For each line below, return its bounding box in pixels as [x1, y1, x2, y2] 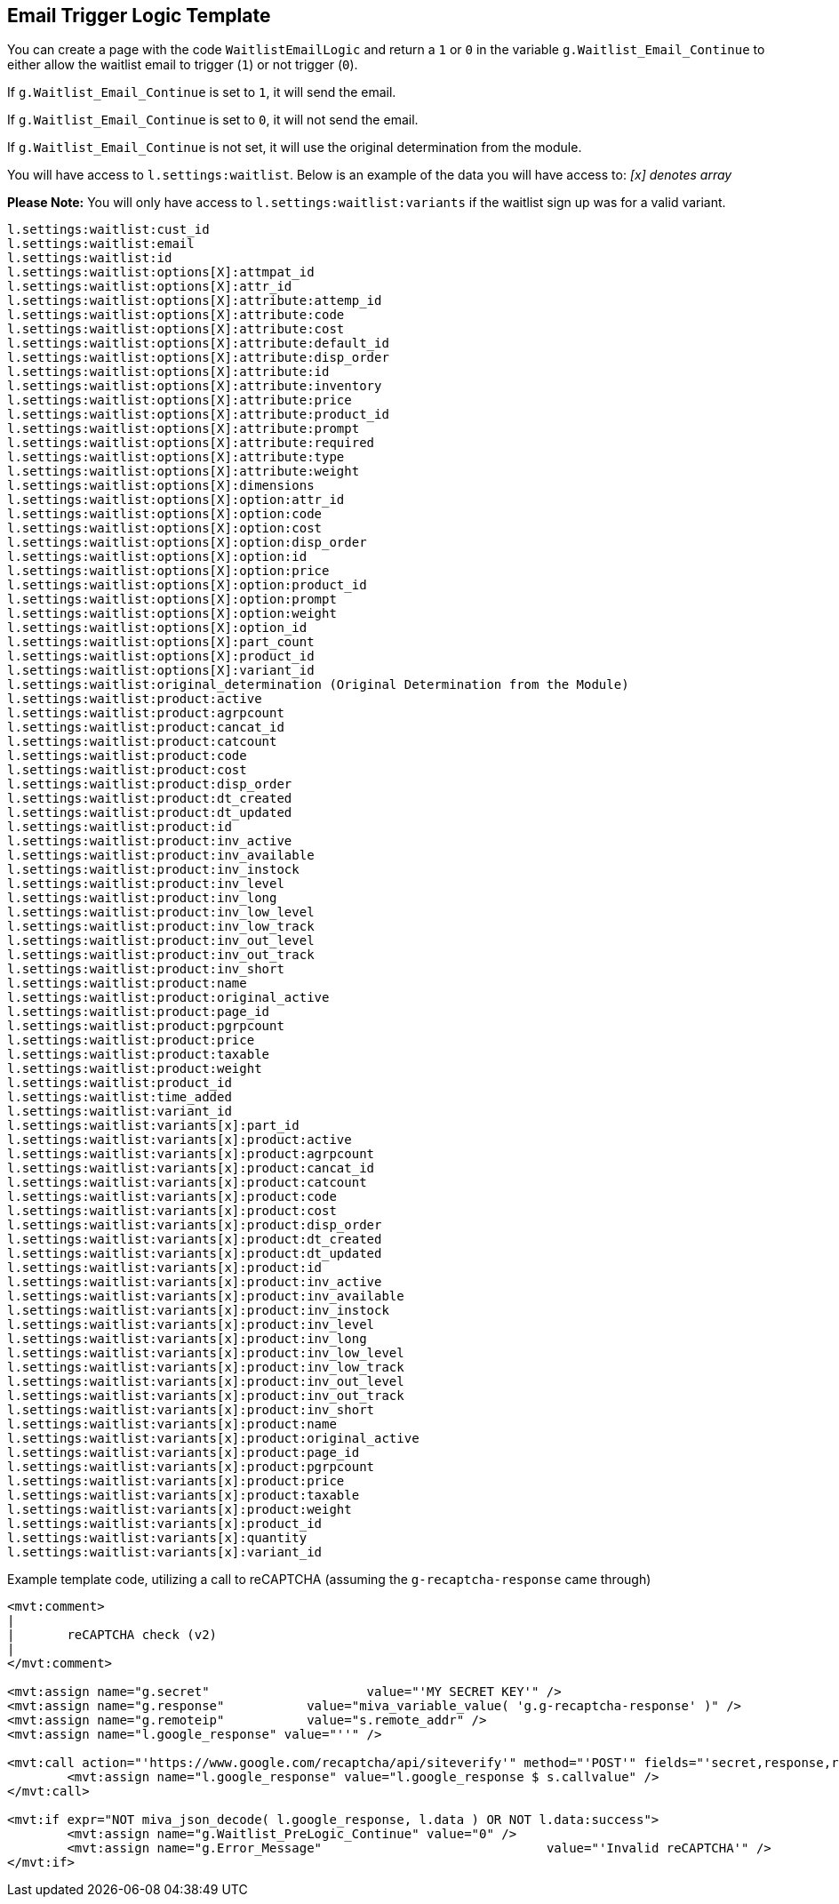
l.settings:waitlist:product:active [7, 692, 262, 707]
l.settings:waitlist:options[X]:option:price [7, 564, 330, 579]
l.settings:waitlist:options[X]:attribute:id [7, 364, 330, 380]
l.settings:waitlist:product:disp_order [7, 777, 292, 792]
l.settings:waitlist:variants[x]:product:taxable [7, 1488, 360, 1503]
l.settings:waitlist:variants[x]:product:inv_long [7, 1332, 367, 1347]
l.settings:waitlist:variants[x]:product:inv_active [7, 1275, 382, 1290]
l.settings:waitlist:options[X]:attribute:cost [7, 322, 345, 337]
